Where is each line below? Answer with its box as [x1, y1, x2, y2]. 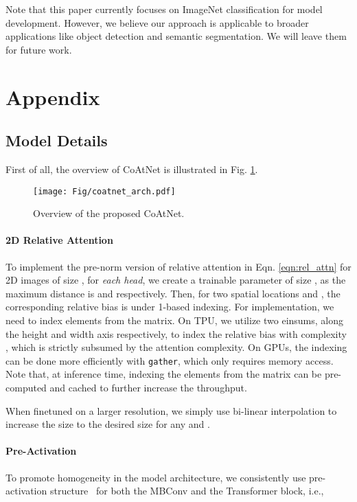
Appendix [5, 82, 100, 111]
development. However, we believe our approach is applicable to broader [5, 15, 309, 30]
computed [5, 380, 47, 394]
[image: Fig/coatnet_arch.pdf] [33, 186, 176, 196]
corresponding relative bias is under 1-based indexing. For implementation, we [5, 299, 334, 314]
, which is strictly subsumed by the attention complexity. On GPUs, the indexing [5, 340, 347, 354]
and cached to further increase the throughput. [49, 380, 247, 394]
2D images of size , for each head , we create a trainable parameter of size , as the [5, 273, 346, 287]
